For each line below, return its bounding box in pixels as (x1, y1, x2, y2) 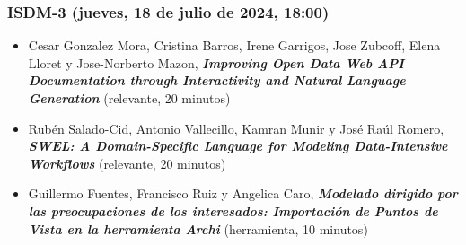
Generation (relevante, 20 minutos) (28, 89, 231, 107)
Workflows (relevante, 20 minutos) (28, 153, 226, 172)
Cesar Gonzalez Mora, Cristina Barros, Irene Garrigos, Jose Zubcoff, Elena (28, 36, 441, 55)
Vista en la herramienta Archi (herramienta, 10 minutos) (28, 219, 368, 238)
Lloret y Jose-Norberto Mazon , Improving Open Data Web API (28, 53, 404, 72)
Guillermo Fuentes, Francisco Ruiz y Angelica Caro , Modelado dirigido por (28, 184, 458, 203)
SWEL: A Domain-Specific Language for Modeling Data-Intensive (28, 136, 448, 155)
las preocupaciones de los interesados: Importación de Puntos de (28, 201, 438, 220)
